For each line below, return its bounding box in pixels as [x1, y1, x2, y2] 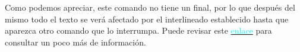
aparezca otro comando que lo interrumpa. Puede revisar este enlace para [5, 24, 272, 37]
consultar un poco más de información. [5, 35, 146, 48]
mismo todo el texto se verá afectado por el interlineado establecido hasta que [5, 12, 289, 25]
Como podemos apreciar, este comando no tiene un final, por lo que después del [5, 1, 295, 13]
